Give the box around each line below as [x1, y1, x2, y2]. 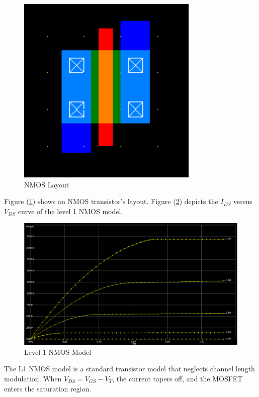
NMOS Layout [24, 179, 69, 189]
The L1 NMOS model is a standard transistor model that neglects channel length [4, 363, 255, 374]
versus [233, 196, 252, 207]
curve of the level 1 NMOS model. [18, 206, 123, 216]
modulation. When [4, 373, 62, 383]
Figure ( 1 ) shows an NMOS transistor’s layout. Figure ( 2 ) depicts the [4, 196, 218, 207]
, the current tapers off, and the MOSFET [112, 373, 243, 383]
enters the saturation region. [4, 383, 92, 393]
